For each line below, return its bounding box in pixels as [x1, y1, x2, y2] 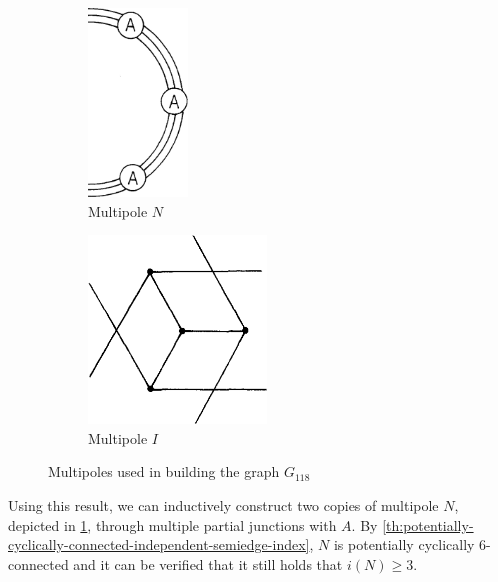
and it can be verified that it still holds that [73, 553, 343, 574]
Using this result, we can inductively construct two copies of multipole [8, 494, 439, 515]
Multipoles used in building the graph [48, 461, 280, 482]
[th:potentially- [382, 514, 474, 535]
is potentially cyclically [333, 534, 475, 555]
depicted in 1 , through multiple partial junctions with [8, 514, 337, 535]
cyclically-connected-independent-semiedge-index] [8, 534, 310, 555]
